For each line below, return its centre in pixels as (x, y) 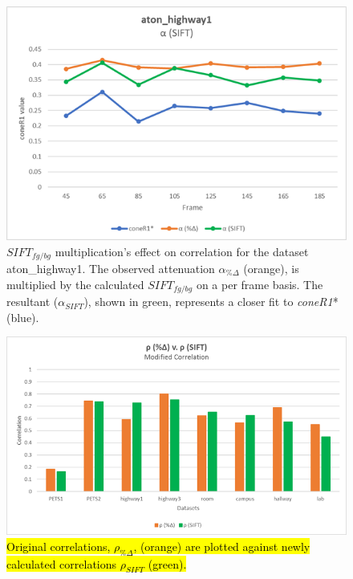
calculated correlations (62, 563)
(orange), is (271, 269)
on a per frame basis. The (260, 284)
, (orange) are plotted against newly (222, 546)
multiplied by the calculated (75, 284)
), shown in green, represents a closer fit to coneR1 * (211, 302)
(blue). (23, 317)
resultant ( (32, 302)
